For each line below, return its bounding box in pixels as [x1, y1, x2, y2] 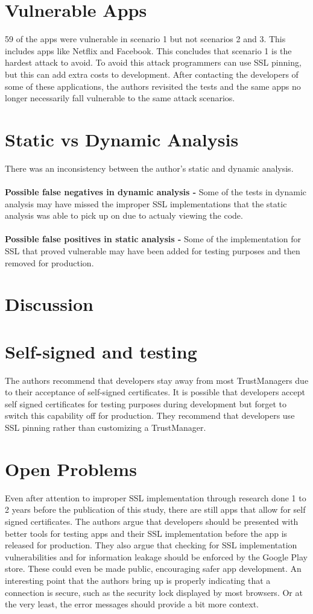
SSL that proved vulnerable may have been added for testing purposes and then [5, 244, 300, 257]
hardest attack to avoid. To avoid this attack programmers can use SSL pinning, [5, 56, 302, 69]
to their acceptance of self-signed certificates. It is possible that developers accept [5, 386, 305, 398]
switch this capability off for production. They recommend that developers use [5, 409, 295, 422]
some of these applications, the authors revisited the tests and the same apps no [5, 80, 301, 92]
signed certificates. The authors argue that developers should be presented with [5, 515, 299, 527]
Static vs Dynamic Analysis [5, 127, 239, 151]
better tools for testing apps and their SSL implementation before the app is [5, 527, 288, 539]
